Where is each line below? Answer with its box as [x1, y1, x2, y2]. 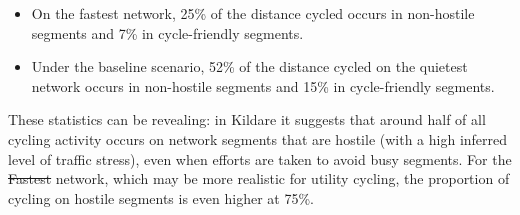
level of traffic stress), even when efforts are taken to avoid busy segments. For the [8, 148, 512, 169]
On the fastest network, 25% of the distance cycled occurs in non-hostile [31, 3, 475, 23]
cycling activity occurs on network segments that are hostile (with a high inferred [8, 128, 508, 149]
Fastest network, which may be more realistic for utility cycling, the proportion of [8, 168, 510, 189]
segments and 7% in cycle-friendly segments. [31, 22, 304, 43]
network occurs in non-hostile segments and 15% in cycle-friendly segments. [31, 75, 495, 96]
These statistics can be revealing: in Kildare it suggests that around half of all [8, 109, 486, 130]
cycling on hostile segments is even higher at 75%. [8, 187, 314, 208]
